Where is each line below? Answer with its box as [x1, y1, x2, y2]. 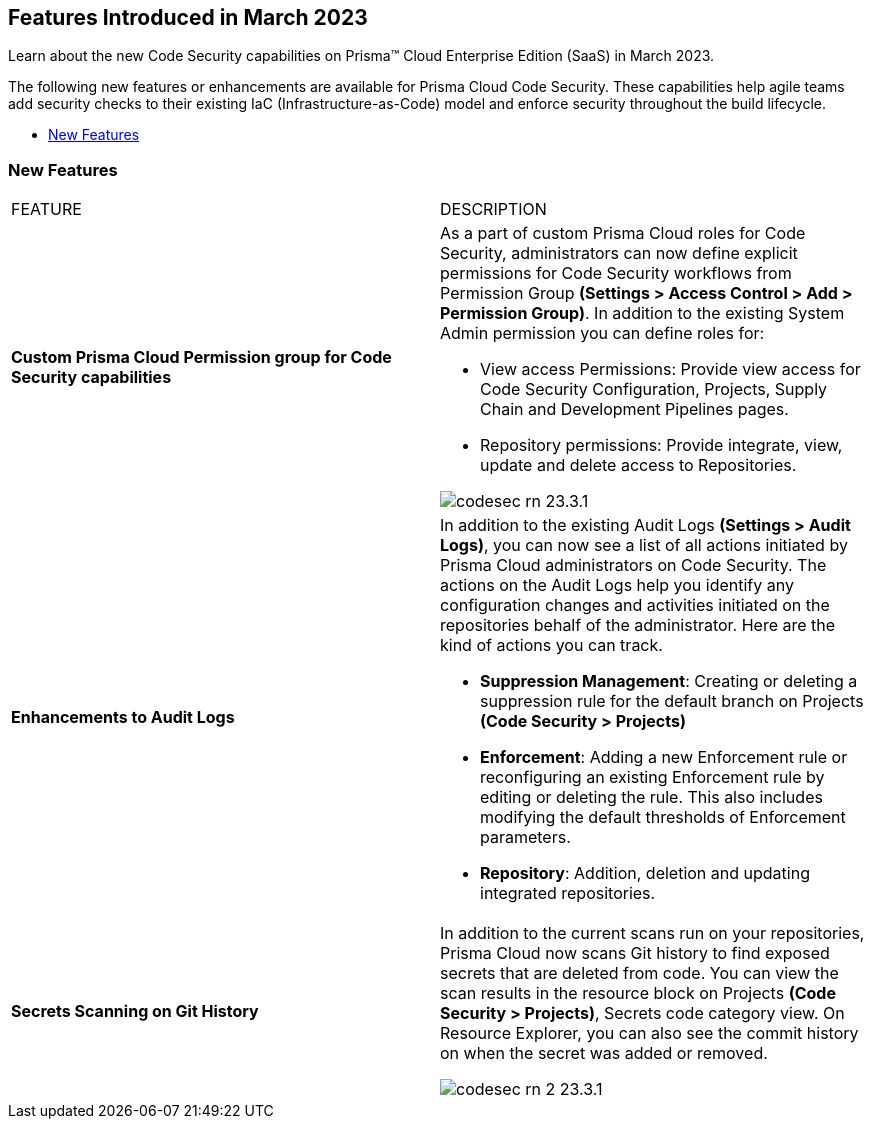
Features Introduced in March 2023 [8, 5, 368, 30]
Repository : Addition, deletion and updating [480, 863, 810, 884]
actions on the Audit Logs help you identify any [440, 575, 794, 596]
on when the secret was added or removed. [440, 1043, 768, 1064]
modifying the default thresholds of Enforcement [480, 807, 846, 828]
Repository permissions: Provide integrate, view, [480, 435, 843, 456]
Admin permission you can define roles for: [440, 323, 765, 344]
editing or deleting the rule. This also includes [480, 787, 823, 808]
